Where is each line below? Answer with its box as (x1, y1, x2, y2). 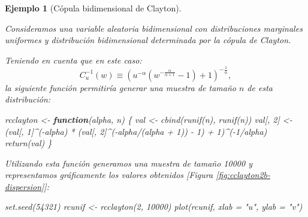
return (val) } (5, 137, 52, 149)
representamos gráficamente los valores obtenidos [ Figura (5, 168, 213, 181)
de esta (247, 81, 273, 94)
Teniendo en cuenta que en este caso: (5, 53, 142, 66)
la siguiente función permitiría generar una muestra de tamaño (5, 81, 236, 94)
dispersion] (5, 180, 44, 192)
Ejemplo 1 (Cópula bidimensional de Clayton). (5, 2, 182, 14)
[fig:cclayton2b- (216, 168, 271, 181)
